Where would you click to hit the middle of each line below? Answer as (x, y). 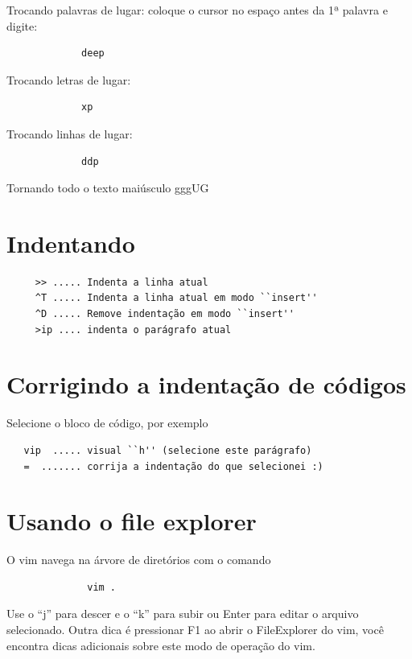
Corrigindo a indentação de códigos (206, 384)
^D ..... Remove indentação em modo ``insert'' (165, 314)
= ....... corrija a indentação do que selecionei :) (173, 466)
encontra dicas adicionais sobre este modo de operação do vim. (161, 645)
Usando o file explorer (132, 521)
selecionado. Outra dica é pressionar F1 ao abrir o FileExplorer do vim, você (195, 630)
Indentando (71, 243)
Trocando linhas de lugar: (70, 133)
